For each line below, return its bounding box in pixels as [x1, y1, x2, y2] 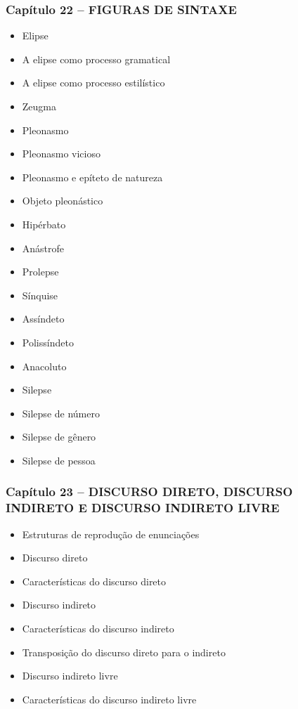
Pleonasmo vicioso [22, 146, 101, 161]
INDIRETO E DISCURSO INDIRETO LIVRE [6, 499, 280, 516]
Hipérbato [22, 216, 66, 231]
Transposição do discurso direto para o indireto [22, 644, 226, 659]
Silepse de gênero [22, 429, 96, 444]
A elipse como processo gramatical [22, 51, 171, 66]
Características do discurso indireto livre [22, 691, 197, 706]
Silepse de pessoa [22, 453, 96, 467]
